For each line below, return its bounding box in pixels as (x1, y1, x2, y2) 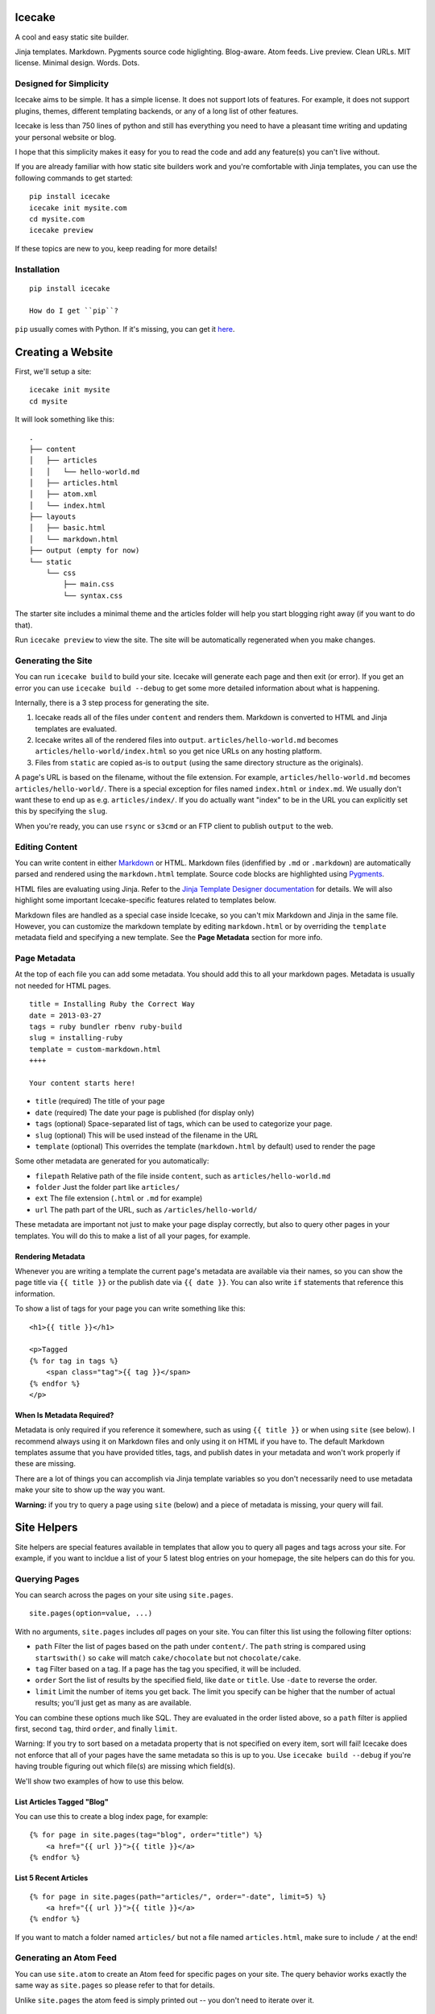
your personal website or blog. (14, 132, 117, 142)
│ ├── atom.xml (29, 490, 97, 499)
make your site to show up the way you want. (14, 1485, 165, 1494)
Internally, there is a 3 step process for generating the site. (14, 698, 209, 707)
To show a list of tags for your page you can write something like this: (14, 1303, 246, 1313)
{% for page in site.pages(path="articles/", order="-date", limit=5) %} (29, 1892, 327, 1901)
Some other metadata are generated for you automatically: (14, 1156, 209, 1166)
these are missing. (14, 1459, 77, 1469)
